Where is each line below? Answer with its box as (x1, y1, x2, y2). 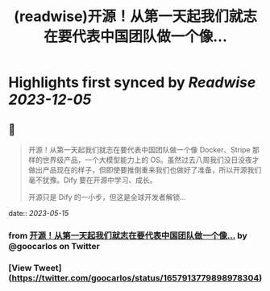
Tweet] (33, 262, 62, 273)
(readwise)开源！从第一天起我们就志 (13, 7, 258, 26)
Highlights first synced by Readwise (8, 73, 256, 92)
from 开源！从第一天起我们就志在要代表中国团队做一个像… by (8, 230, 247, 241)
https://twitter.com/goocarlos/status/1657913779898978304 (11, 272, 260, 283)
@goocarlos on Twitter (8, 240, 101, 252)
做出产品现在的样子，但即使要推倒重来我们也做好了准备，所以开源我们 (27, 165, 262, 174)
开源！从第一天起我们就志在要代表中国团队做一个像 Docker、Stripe (27, 145, 251, 154)
